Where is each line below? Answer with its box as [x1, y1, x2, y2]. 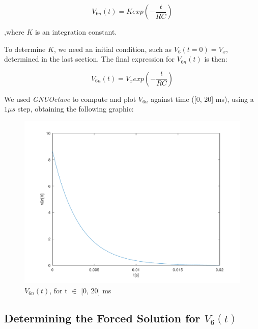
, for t [49, 285, 68, 295]
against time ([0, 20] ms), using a [151, 93, 254, 104]
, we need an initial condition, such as [53, 43, 172, 54]
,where [4, 26, 24, 37]
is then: [204, 53, 227, 64]
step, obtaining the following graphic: [17, 103, 134, 114]
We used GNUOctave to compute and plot [4, 93, 136, 104]
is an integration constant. [35, 26, 117, 37]
